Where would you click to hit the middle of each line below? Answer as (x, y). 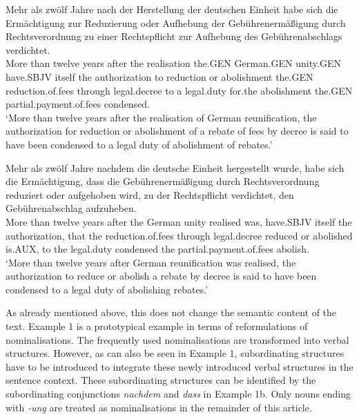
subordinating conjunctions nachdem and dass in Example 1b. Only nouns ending (178, 394)
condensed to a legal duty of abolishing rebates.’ (107, 289)
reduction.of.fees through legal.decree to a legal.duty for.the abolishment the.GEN (179, 90)
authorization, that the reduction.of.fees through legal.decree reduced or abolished (179, 235)
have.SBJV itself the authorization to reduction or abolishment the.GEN (159, 76)
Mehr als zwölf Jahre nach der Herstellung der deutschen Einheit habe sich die (172, 9)
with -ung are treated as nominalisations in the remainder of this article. (159, 407)
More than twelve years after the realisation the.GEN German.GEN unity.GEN (173, 63)
